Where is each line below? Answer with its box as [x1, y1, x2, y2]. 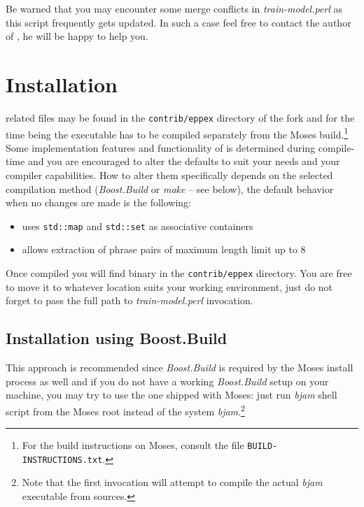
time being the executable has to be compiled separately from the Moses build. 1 [6, 124, 349, 141]
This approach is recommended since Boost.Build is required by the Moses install [6, 360, 353, 375]
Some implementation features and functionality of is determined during [6, 140, 316, 155]
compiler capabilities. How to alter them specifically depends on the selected [6, 168, 333, 182]
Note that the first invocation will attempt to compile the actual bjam [22, 475, 323, 490]
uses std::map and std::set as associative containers [22, 218, 253, 233]
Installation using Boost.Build [6, 327, 227, 349]
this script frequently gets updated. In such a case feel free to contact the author [6, 15, 351, 29]
